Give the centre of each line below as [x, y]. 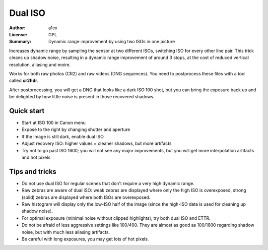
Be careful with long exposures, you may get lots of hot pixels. [85, 239]
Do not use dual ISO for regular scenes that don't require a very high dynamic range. [108, 183]
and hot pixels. [37, 157]
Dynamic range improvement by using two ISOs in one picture [112, 42]
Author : [17, 28]
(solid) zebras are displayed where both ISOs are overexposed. [86, 197]
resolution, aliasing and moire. [40, 64]
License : [18, 34]
